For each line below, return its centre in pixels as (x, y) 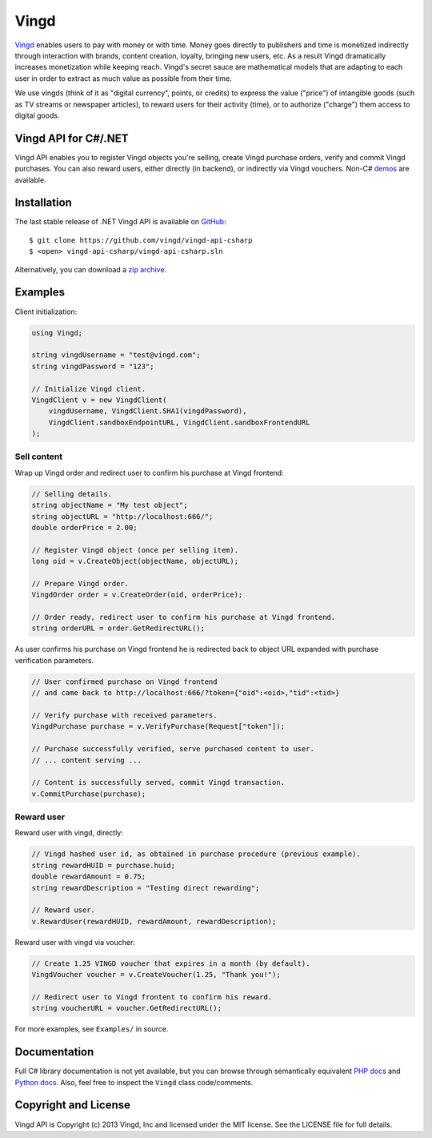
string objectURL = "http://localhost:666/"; (122, 516)
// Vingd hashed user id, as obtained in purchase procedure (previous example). (196, 854)
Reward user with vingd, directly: (69, 833)
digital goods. (37, 115)
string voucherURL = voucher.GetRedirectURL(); (126, 1008)
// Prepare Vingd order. (80, 583)
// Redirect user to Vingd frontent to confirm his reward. (152, 997)
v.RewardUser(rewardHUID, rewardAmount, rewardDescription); (154, 921)
